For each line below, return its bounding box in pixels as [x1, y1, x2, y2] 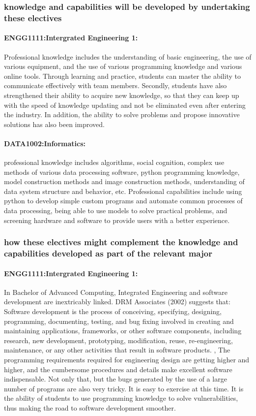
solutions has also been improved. [4, 119, 105, 129]
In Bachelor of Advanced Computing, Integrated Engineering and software [4, 287, 228, 297]
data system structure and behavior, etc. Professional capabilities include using [4, 186, 242, 196]
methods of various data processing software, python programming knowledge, [4, 166, 240, 177]
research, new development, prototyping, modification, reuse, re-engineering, [4, 335, 233, 345]
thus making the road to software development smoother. [4, 402, 176, 413]
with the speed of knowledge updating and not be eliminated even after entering [4, 99, 246, 110]
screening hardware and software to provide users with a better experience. [4, 215, 230, 225]
